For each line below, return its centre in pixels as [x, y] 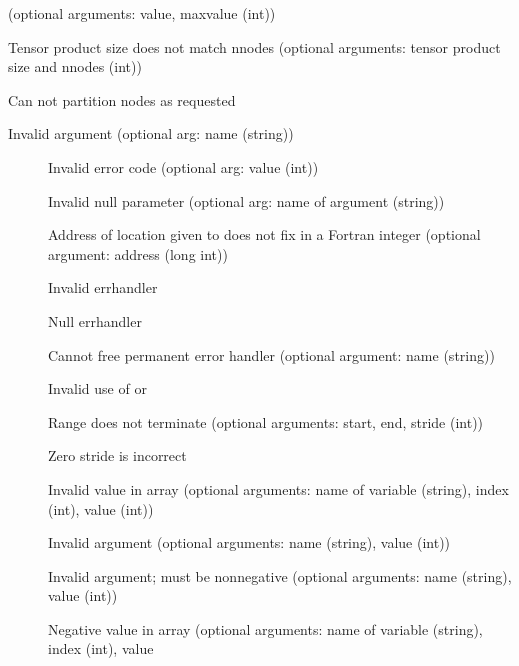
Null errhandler [95, 320]
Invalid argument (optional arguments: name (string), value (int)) [249, 542]
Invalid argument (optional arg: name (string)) [151, 133]
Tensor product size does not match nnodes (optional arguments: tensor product [254, 46]
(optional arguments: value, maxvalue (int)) [142, 13]
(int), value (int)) [101, 508]
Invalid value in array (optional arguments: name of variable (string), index [278, 488]
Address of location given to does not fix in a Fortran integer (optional [264, 234]
